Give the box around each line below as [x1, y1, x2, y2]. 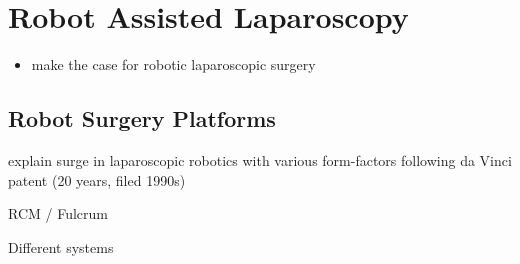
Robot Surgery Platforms [8, 103, 276, 134]
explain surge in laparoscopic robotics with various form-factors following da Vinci [8, 149, 512, 170]
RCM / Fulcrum [8, 203, 108, 224]
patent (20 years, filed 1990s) [8, 169, 186, 190]
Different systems [8, 236, 114, 257]
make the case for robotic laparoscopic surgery [31, 54, 316, 75]
